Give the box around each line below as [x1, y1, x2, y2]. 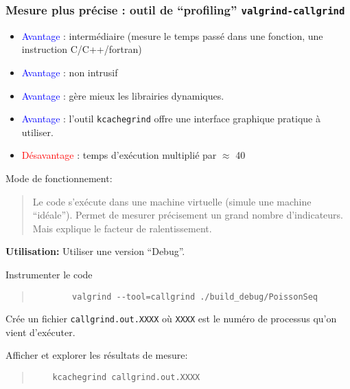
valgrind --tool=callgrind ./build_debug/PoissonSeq [72, 291, 318, 302]
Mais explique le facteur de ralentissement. [32, 221, 212, 235]
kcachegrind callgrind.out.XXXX [52, 373, 200, 383]
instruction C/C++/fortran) [21, 42, 142, 56]
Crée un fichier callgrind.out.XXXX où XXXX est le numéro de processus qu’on [5, 311, 337, 326]
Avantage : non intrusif [21, 65, 118, 79]
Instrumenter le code [5, 267, 93, 281]
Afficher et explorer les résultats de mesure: [5, 348, 188, 362]
